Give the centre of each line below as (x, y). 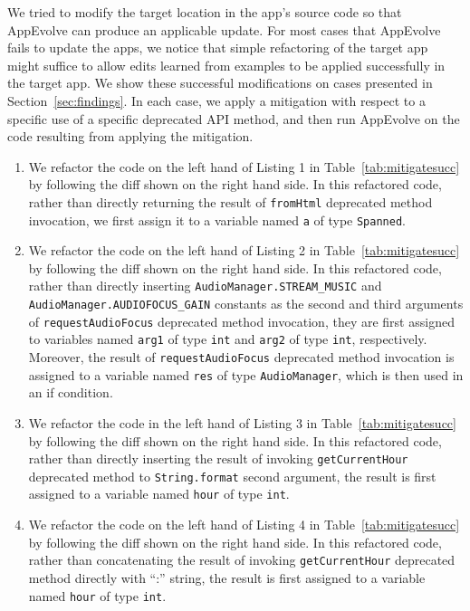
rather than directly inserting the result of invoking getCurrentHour (218, 458)
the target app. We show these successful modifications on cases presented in (220, 83)
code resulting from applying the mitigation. (130, 136)
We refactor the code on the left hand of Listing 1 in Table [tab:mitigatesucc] (244, 166)
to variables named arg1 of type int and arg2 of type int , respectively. (228, 339)
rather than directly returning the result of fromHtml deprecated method (230, 201)
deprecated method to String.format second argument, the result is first (232, 476)
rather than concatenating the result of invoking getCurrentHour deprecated (242, 560)
